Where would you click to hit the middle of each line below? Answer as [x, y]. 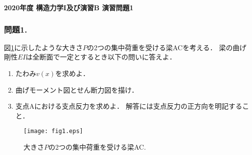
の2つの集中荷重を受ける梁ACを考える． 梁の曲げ [167, 47]
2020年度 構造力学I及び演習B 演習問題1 [69, 7]
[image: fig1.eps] [53, 131]
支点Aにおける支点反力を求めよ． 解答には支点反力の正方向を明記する [129, 106]
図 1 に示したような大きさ [43, 47]
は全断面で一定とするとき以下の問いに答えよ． [101, 57]
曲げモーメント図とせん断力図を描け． [77, 89]
